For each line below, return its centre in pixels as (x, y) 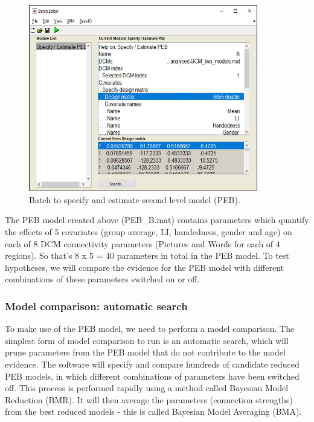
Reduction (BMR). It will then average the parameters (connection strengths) (149, 399)
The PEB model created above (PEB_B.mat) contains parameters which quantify (157, 220)
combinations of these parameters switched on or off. (102, 279)
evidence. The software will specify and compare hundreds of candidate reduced (152, 364)
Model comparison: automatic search (96, 306)
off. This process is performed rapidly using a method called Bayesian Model (147, 388)
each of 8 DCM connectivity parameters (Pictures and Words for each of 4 (143, 243)
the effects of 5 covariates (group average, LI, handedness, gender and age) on (149, 231)
